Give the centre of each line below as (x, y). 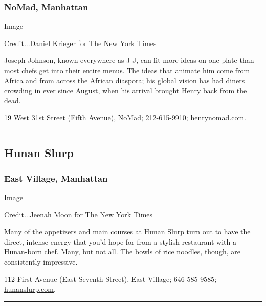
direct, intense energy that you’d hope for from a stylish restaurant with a (120, 241)
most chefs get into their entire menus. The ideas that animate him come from (127, 70)
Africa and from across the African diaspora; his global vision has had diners (125, 80)
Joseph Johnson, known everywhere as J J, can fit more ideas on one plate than (129, 60)
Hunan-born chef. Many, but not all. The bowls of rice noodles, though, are (122, 252)
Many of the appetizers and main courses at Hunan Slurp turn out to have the (127, 232)
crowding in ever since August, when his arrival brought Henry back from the (126, 90)
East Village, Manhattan (56, 178)
